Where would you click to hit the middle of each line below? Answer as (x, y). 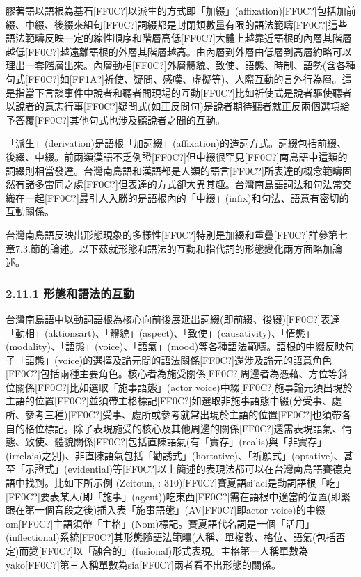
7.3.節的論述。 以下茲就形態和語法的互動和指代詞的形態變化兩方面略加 (174, 248)
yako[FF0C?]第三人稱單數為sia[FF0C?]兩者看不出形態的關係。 (143, 564)
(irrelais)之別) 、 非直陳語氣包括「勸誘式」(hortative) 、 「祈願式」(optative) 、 (175, 455)
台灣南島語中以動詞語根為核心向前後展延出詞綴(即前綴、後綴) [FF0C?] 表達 (173, 318)
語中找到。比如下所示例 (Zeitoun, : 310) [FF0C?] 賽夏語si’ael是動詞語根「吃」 (176, 483)
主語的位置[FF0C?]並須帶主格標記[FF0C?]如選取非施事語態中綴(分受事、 (169, 401)
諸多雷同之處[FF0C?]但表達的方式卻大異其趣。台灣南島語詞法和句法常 (183, 184)
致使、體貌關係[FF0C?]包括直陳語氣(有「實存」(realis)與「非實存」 (176, 442)
